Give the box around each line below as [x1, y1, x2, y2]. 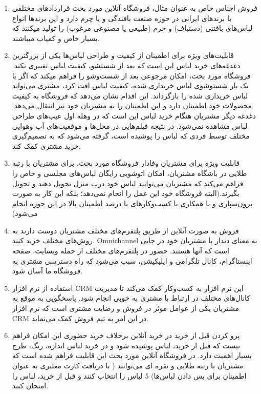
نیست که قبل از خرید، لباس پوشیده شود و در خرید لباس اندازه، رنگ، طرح [12, 340, 241, 350]
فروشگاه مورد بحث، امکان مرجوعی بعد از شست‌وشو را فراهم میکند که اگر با [12, 70, 251, 81]
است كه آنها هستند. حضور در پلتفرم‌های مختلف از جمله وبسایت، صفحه [12, 245, 229, 256]
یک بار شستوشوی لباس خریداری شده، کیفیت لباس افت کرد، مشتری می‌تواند [12, 80, 249, 91]
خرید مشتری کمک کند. [12, 140, 81, 151]
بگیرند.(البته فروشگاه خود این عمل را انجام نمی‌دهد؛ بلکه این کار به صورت [12, 188, 240, 199]
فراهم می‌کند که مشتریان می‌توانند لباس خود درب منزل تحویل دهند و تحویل [12, 178, 244, 188]
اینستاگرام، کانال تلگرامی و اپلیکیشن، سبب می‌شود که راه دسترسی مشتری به [12, 255, 252, 266]
